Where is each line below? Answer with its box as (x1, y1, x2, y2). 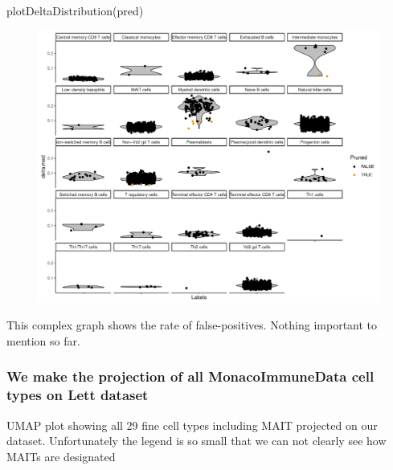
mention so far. (6, 332, 80, 349)
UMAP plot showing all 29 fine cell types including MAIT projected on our (6, 416, 378, 433)
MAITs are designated (6, 448, 116, 464)
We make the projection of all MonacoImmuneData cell (6, 366, 375, 386)
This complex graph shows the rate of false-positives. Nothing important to (6, 317, 378, 333)
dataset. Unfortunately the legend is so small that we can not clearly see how (6, 432, 387, 449)
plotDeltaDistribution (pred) (6, 2, 144, 18)
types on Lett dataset (6, 385, 149, 405)
